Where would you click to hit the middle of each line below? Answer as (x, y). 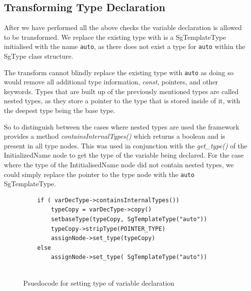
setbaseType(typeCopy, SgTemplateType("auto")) (129, 219)
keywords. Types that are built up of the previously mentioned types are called (121, 91)
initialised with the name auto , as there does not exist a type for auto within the (125, 46)
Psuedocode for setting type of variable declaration (99, 283)
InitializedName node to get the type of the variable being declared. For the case (124, 155)
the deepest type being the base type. (60, 110)
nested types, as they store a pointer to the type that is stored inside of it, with (122, 101)
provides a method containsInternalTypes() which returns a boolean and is (115, 136)
